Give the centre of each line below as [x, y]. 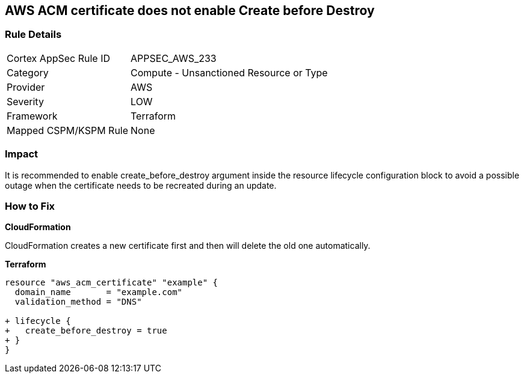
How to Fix [30, 206]
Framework [32, 116]
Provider [26, 87]
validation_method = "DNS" [78, 302]
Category [28, 72]
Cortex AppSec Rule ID [59, 58]
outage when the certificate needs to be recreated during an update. [141, 185]
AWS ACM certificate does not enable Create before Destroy [190, 11]
